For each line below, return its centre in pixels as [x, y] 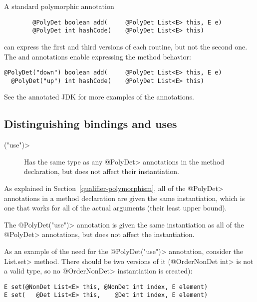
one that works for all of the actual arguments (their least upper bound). [116, 208]
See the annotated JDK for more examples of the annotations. [99, 97]
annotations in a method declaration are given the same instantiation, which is [125, 198]
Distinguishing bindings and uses [91, 124]
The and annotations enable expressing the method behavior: [98, 56]
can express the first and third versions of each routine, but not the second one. [126, 46]
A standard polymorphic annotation [59, 6]
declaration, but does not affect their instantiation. [102, 171]
